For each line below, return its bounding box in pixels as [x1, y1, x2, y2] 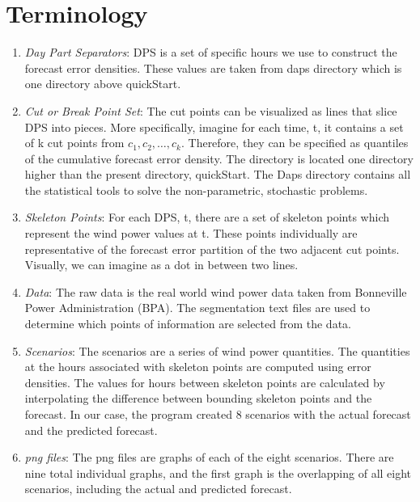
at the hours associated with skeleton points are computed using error [24, 358, 371, 375]
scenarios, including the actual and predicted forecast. [24, 480, 292, 497]
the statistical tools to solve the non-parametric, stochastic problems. [24, 181, 368, 198]
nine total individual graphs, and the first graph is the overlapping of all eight [24, 464, 412, 481]
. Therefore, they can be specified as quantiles [180, 134, 409, 151]
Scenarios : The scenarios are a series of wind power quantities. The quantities [24, 342, 410, 359]
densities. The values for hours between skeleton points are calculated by [24, 373, 385, 390]
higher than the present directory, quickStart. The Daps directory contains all [24, 166, 411, 183]
